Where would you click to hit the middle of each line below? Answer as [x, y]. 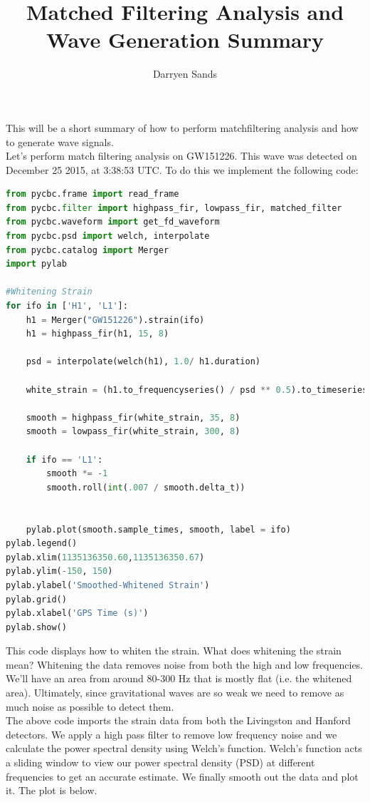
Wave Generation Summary [185, 40]
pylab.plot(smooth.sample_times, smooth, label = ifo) [158, 529]
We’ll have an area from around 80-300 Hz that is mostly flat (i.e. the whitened [179, 678]
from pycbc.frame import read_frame [92, 194]
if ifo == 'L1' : [64, 459]
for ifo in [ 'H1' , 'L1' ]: [67, 306]
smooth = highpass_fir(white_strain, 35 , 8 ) [133, 417]
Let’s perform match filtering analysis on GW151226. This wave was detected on [181, 156]
